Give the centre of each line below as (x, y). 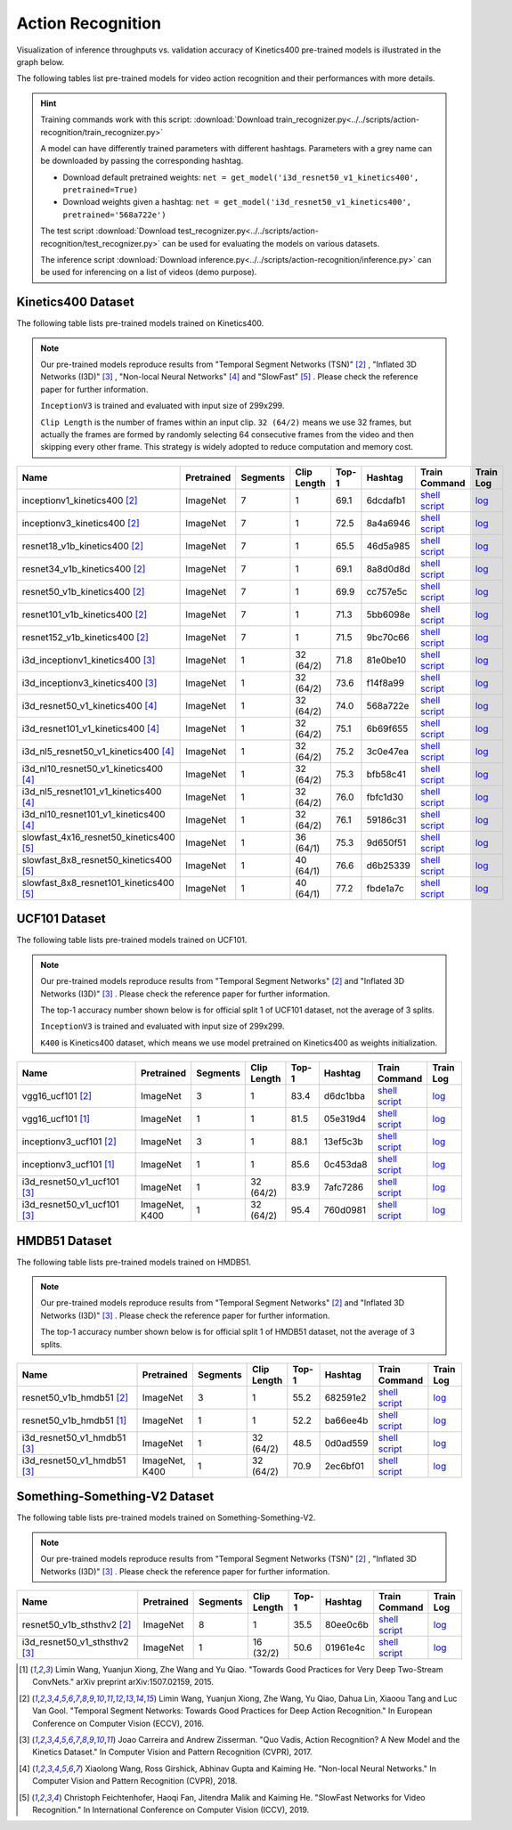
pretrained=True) (100, 190)
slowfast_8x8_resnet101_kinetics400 (98, 882)
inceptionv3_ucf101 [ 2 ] (69, 1142)
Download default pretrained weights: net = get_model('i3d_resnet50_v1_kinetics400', (241, 177)
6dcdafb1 (386, 500)
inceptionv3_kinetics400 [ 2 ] (81, 523)
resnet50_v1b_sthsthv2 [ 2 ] (77, 1625)
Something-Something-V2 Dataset (115, 1497)
